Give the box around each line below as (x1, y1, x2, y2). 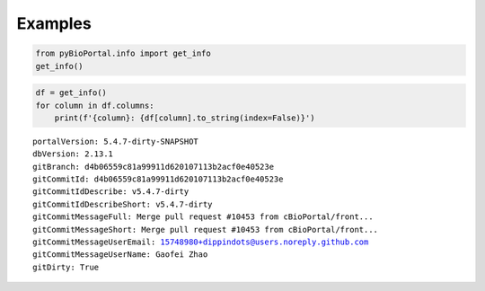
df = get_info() (35, 88, 108, 98)
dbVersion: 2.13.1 (32, 149, 114, 159)
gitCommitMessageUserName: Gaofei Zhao (32, 250, 208, 260)
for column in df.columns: (35, 100, 154, 110)
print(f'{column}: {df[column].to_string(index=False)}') (54, 112, 315, 123)
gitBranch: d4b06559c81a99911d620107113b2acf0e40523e (32, 162, 274, 172)
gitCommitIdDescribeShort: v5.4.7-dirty (32, 198, 213, 209)
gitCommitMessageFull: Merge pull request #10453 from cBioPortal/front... (32, 212, 374, 222)
